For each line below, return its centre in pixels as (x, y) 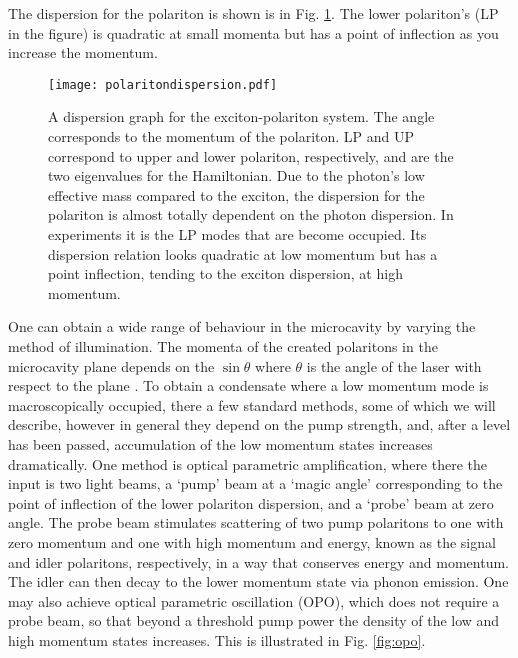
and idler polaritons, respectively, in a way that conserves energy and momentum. (259, 561)
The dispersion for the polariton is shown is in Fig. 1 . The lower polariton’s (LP (253, 13)
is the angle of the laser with (394, 365)
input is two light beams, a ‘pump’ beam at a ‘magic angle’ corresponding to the (255, 483)
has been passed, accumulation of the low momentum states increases (220, 443)
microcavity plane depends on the (111, 365)
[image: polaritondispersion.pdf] (163, 84)
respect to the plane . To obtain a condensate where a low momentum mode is (248, 385)
